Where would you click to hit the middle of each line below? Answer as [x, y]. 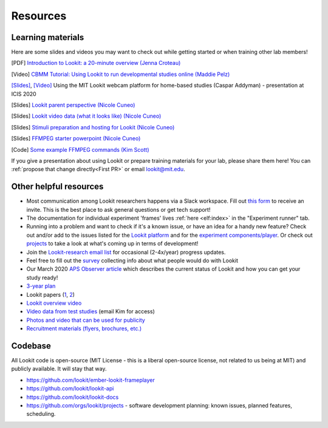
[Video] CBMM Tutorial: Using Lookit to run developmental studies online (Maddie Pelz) [121, 74]
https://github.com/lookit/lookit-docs [73, 397]
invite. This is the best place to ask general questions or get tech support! [118, 209]
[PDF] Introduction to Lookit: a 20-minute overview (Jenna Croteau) [96, 63]
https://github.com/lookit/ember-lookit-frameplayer [91, 380]
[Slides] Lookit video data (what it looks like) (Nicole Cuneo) [86, 116]
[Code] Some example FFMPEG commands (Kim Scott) [80, 149]
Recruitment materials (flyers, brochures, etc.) [84, 328]
